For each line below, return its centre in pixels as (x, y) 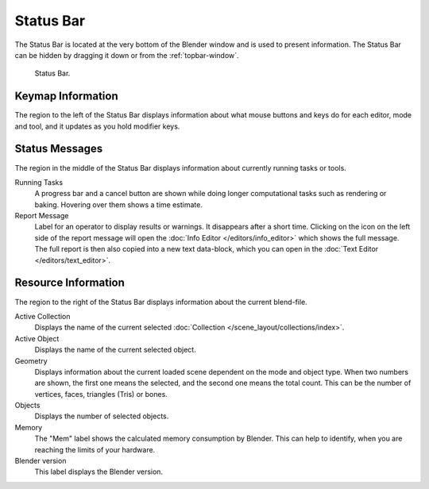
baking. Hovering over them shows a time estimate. (118, 204)
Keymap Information (66, 96)
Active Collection (43, 316)
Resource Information (70, 283)
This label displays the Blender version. (99, 472)
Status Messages (59, 149)
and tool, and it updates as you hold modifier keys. (97, 126)
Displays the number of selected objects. (102, 416)
